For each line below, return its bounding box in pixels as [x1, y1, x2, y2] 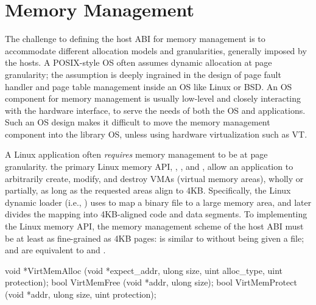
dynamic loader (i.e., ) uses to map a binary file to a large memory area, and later [5, 195, 312, 208]
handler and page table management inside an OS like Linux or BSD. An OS [5, 80, 292, 93]
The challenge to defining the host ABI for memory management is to [5, 32, 265, 45]
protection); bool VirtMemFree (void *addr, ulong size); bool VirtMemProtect [5, 276, 297, 289]
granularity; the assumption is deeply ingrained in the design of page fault [5, 68, 281, 80]
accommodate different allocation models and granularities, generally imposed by [5, 44, 307, 57]
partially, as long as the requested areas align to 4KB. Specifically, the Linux [5, 184, 291, 197]
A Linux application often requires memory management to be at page [5, 148, 268, 161]
